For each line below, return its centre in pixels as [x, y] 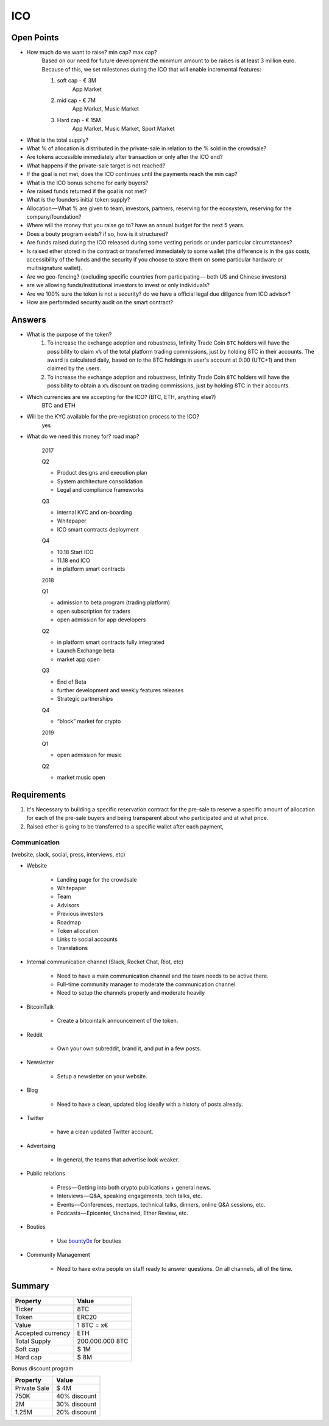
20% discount [76, 1412]
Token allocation [78, 931]
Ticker [24, 1309]
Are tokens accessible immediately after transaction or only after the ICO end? [125, 157]
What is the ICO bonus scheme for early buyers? [87, 183]
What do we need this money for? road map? [83, 436]
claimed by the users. [74, 368]
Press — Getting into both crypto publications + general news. [134, 1187]
